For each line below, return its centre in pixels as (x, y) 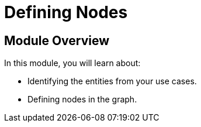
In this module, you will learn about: (72, 63)
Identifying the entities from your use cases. (112, 81)
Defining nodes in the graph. (82, 99)
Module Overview (57, 40)
